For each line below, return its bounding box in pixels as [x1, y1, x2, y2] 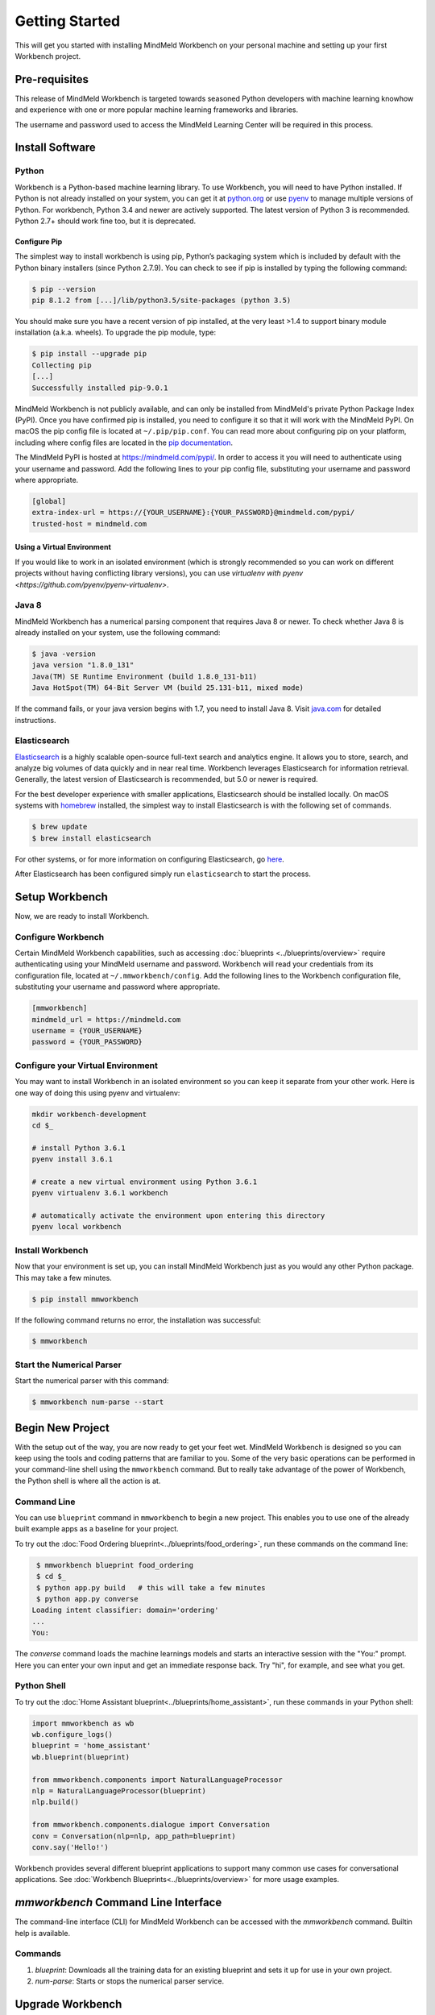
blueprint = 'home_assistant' [31, 1741, 151, 1751]
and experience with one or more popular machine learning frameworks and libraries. [14, 105, 299, 114]
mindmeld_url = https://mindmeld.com [31, 1015, 181, 1024]
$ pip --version [31, 285, 97, 293]
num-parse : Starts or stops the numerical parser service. [35, 1976, 225, 1986]
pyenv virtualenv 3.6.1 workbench [31, 1189, 168, 1198]
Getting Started [14, 12, 121, 30]
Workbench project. [14, 51, 81, 60]
